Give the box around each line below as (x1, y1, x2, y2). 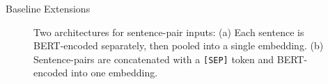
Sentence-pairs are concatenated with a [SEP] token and (33, 51, 274, 66)
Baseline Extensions (6, 1, 91, 15)
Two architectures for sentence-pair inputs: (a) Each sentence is (33, 24, 304, 39)
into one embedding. (71, 65, 158, 80)
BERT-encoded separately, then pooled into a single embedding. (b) (33, 38, 324, 53)
